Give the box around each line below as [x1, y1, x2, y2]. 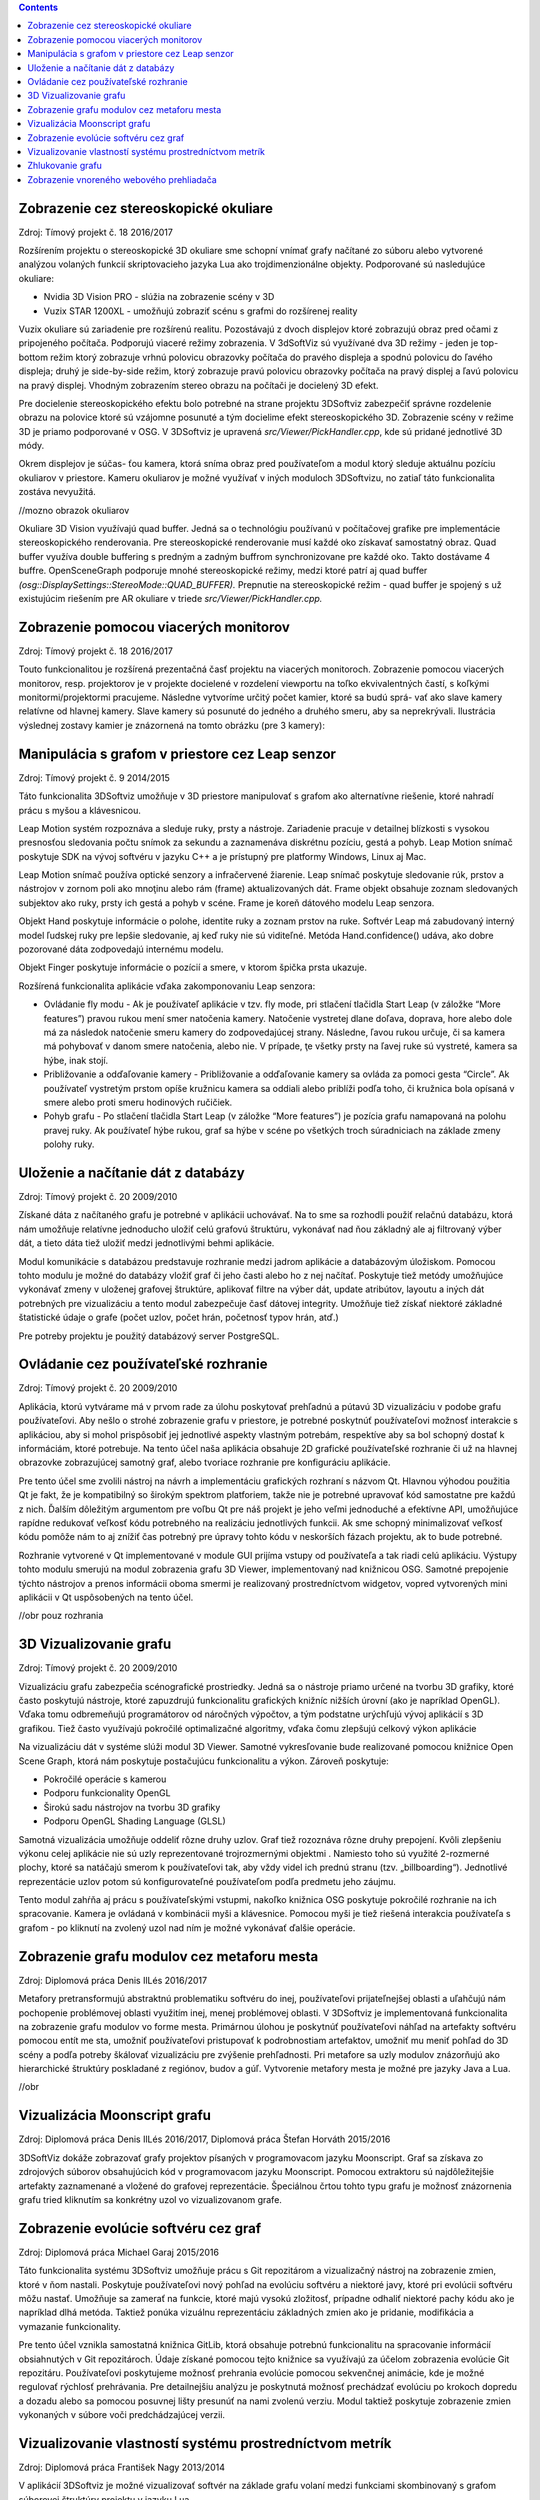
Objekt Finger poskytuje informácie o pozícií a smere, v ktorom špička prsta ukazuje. [18, 961, 367, 974]
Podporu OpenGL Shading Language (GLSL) [43, 1815, 227, 1827]
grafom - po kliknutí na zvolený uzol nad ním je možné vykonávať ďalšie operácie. [18, 1921, 356, 1934]
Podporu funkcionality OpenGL [43, 1787, 171, 1799]
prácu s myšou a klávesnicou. [18, 804, 142, 816]
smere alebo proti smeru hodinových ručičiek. [43, 1096, 233, 1108]
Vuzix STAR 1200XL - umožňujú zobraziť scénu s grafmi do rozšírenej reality [43, 305, 358, 317]
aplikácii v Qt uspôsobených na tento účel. [18, 1591, 194, 1603]
